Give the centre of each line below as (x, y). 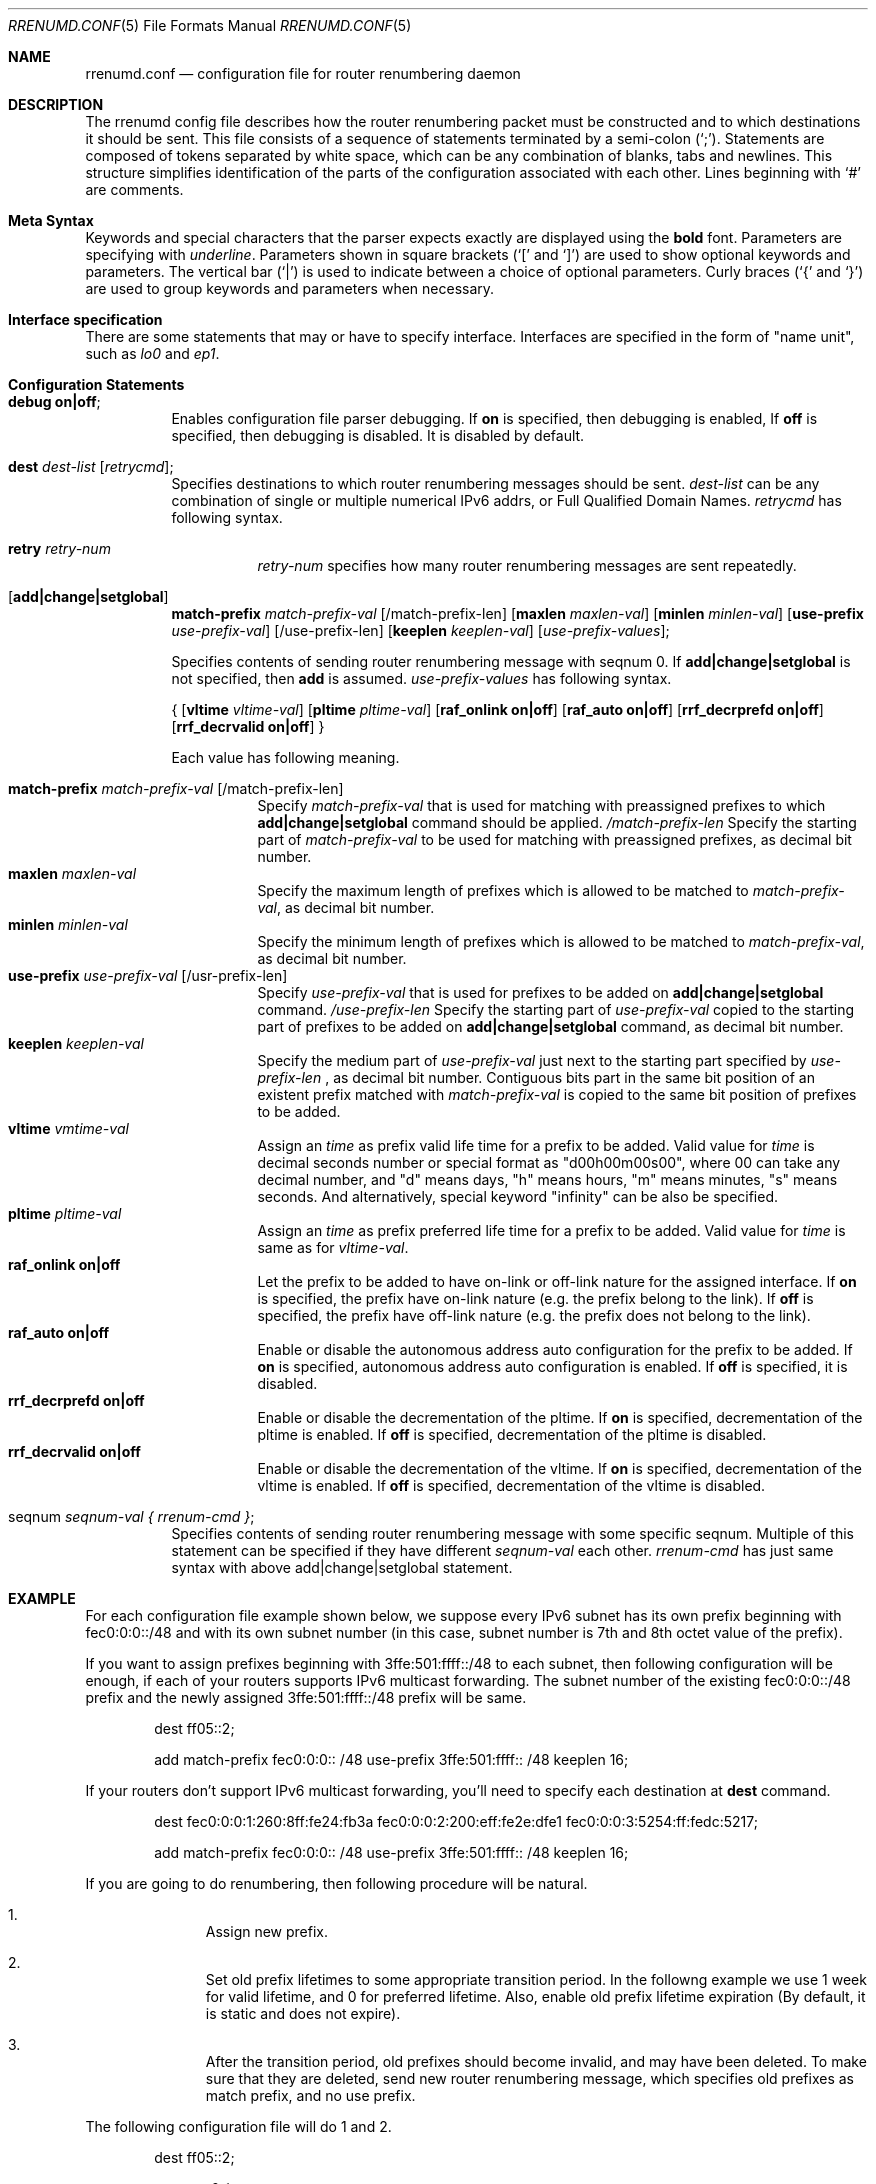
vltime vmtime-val (68, 1128)
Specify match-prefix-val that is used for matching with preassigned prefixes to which (541, 805)
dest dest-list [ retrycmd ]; (91, 466)
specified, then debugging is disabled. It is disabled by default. (378, 435)
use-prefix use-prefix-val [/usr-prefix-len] (148, 975)
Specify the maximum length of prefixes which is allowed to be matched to (503, 890)
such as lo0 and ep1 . (152, 353)
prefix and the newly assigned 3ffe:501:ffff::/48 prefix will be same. (306, 1697)
